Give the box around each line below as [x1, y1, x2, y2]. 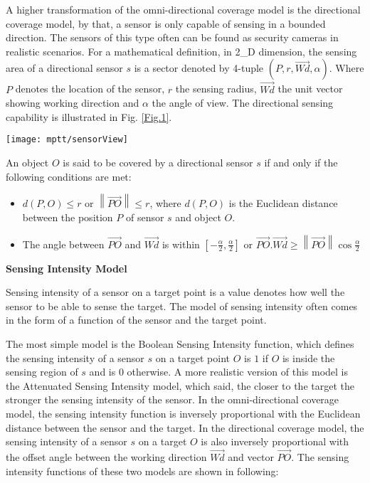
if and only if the [264, 155, 338, 170]
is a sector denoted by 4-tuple [134, 60, 264, 75]
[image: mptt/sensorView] [6, 134, 128, 145]
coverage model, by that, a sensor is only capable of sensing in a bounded [6, 16, 326, 31]
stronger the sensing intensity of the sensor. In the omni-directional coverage [6, 392, 339, 407]
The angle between [22, 236, 105, 251]
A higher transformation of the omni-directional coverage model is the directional [6, 2, 361, 16]
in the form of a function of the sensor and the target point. [6, 312, 267, 327]
